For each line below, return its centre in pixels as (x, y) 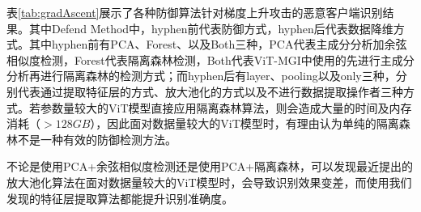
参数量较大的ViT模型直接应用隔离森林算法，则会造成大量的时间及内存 (226, 107)
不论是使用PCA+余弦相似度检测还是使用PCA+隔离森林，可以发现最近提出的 (210, 166)
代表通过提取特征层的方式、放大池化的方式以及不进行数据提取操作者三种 (210, 91)
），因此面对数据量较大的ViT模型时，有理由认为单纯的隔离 (245, 123)
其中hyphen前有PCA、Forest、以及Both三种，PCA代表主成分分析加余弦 (218, 44)
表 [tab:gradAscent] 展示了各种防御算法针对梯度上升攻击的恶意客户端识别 (195, 12)
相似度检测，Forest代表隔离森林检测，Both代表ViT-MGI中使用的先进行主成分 (210, 59)
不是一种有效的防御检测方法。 (97, 139)
